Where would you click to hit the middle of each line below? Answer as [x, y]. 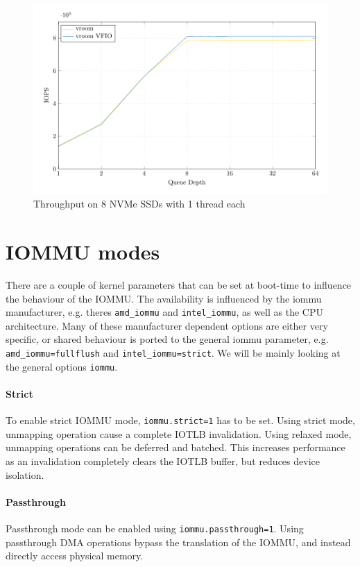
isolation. [25, 474]
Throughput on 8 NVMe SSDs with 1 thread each [139, 204]
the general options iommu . [62, 366]
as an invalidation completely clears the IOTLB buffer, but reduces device [163, 460]
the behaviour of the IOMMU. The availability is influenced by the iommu [164, 298]
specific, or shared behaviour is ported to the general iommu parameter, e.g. [167, 339]
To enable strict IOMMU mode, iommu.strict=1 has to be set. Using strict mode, [180, 420]
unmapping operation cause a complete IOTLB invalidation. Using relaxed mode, [179, 433]
